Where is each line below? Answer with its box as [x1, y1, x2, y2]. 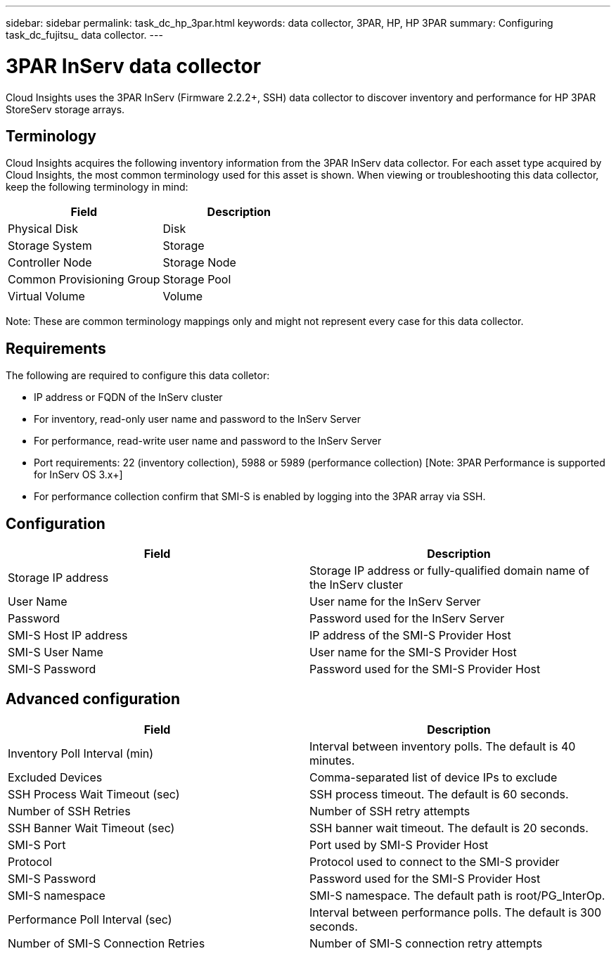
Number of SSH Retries [8, 803, 131, 818]
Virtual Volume [8, 289, 85, 304]
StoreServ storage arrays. [6, 103, 125, 115]
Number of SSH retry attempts [309, 803, 470, 818]
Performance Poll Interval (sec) [8, 912, 172, 926]
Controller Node [8, 255, 92, 270]
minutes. [309, 753, 355, 767]
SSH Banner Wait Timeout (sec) [8, 820, 175, 835]
